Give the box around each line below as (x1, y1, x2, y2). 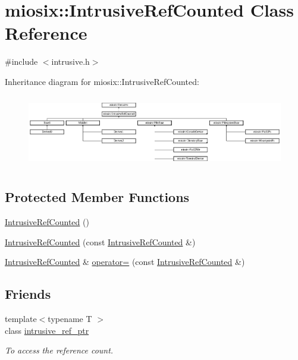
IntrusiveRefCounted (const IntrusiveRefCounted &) (5, 235, 196, 248)
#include (5, 55, 38, 68)
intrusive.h (51, 55, 90, 68)
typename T (48, 312, 92, 324)
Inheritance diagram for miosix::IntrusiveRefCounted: (5, 75, 199, 87)
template (5, 312, 37, 324)
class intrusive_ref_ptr (5, 324, 89, 336)
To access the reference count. (5, 344, 114, 356)
